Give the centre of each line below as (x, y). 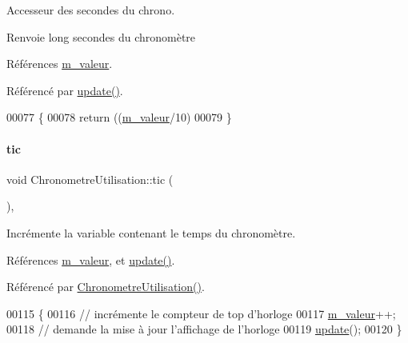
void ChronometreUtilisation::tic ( (90, 179)
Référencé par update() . (65, 90)
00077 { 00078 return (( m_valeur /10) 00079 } (119, 117)
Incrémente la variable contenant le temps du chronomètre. (151, 232)
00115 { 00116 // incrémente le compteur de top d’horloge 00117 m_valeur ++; (201, 313)
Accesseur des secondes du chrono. (91, 10)
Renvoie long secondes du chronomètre (101, 36)
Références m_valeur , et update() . (91, 259)
